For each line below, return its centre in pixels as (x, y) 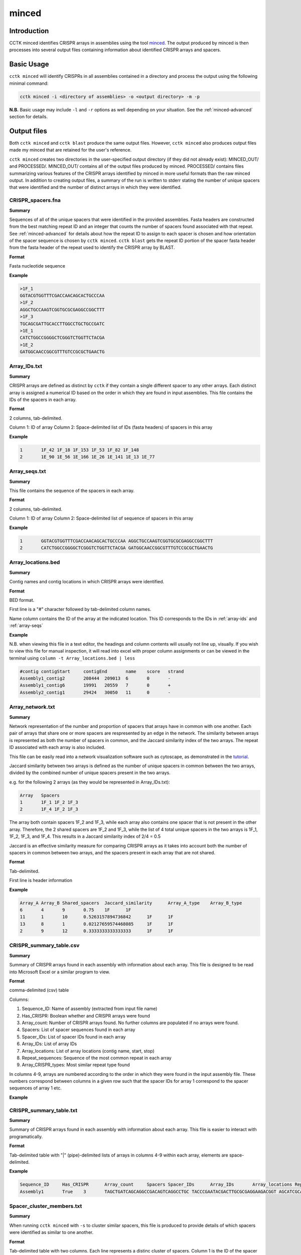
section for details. (28, 117)
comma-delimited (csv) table (39, 990)
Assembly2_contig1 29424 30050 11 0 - (95, 692)
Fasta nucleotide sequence (37, 266)
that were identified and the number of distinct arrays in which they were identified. (95, 187)
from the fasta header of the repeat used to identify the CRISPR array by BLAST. (92, 247)
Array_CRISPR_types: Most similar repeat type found (76, 1065)
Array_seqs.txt (28, 471)
